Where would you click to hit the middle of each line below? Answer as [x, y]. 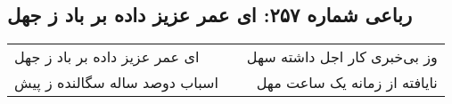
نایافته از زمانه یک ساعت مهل [347, 83]
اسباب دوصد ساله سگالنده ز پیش [116, 83]
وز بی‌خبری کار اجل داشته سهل [342, 57]
